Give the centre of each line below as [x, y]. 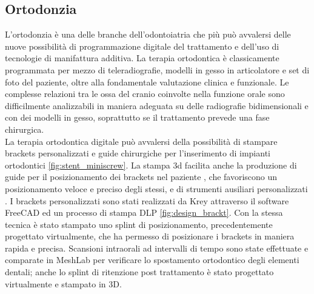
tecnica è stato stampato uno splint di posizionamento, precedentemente [139, 224]
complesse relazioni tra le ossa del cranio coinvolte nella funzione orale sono [145, 94]
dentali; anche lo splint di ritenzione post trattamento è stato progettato [139, 272]
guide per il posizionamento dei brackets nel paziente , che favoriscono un [141, 177]
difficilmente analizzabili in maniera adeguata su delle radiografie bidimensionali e [157, 105]
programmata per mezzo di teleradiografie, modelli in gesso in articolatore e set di [157, 69]
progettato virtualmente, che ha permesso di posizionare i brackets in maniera [150, 236]
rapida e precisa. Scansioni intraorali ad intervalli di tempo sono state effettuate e [157, 248]
